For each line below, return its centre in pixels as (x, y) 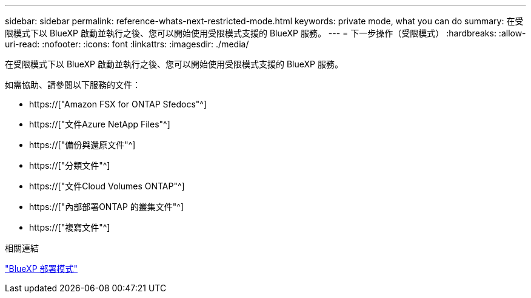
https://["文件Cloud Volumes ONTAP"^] (107, 186)
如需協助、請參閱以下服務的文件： (73, 85)
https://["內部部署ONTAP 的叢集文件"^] (107, 207)
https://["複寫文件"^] (70, 227)
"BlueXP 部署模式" (42, 269)
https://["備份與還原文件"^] (82, 145)
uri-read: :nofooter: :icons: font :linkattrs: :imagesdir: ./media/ (127, 44)
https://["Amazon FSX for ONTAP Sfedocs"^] (118, 104)
